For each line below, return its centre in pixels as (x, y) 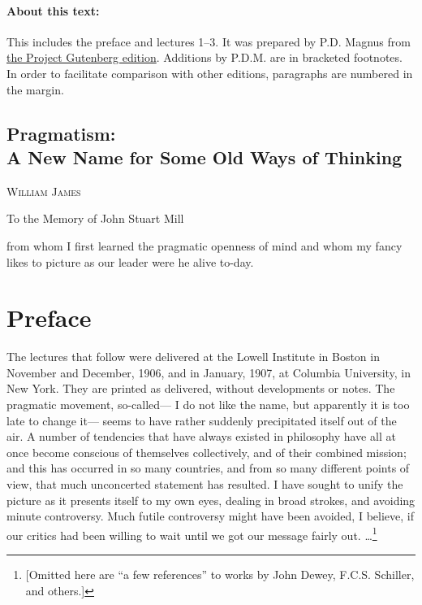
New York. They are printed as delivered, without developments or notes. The (201, 388)
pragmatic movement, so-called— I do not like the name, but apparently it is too (208, 405)
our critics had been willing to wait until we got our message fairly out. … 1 (192, 533)
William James (44, 191)
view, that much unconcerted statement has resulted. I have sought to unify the (205, 484)
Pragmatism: (61, 133)
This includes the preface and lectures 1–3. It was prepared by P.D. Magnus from (209, 41)
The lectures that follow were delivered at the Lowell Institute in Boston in (193, 357)
